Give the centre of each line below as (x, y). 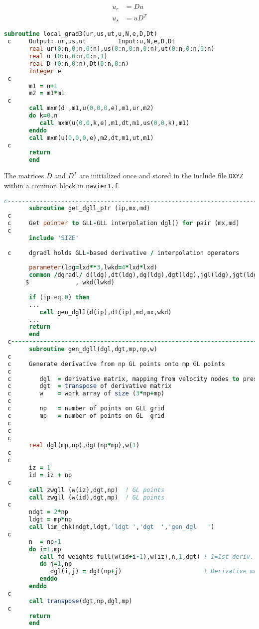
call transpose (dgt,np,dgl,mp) (81, 601)
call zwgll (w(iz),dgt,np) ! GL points (97, 490)
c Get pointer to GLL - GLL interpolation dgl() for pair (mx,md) (124, 223)
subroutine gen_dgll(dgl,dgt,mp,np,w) (93, 349)
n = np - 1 (45, 542)
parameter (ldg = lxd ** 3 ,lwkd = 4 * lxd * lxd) (93, 268)
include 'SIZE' (54, 238)
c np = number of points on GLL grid (86, 409)
